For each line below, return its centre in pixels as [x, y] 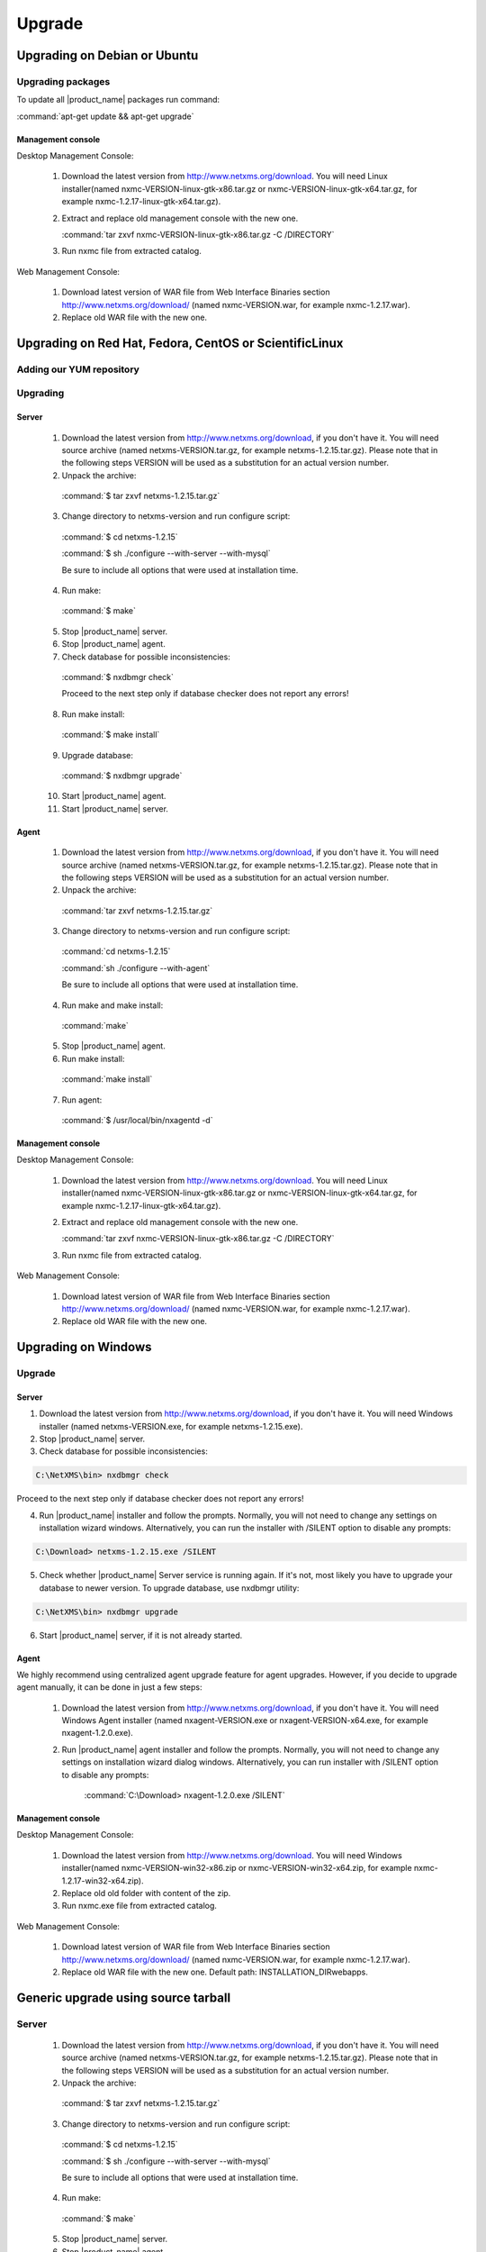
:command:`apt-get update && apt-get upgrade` [105, 116]
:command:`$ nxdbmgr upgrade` [122, 776]
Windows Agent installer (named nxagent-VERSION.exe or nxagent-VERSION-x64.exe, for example [245, 1721]
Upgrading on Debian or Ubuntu [108, 55]
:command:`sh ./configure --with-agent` [136, 967]
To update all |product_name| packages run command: [118, 100]
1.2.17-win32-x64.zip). [103, 1880]
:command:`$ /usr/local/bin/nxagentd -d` [137, 1120]
